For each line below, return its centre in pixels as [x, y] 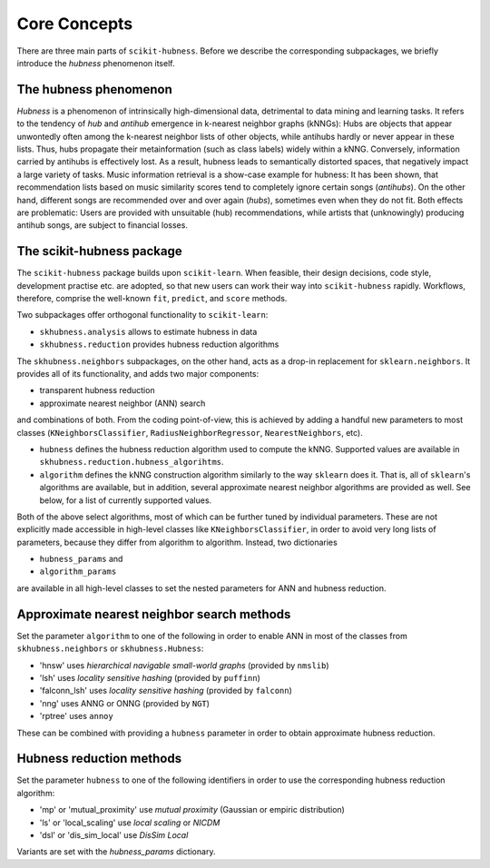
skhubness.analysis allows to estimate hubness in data [148, 331]
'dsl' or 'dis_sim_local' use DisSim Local [114, 834]
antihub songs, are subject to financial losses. [102, 225]
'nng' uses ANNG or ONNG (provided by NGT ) [125, 703]
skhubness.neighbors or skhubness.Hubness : [110, 648]
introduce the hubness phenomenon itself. [96, 63]
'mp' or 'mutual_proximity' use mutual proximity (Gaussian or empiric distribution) [192, 810]
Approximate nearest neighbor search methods [154, 614]
